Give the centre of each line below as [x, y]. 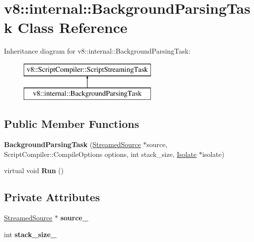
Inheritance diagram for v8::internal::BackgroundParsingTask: [97, 51]
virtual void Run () [34, 170]
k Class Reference [66, 27]
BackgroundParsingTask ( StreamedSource [73, 144]
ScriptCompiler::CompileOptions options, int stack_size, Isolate [100, 154]
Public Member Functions [72, 124]
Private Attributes [52, 197]
